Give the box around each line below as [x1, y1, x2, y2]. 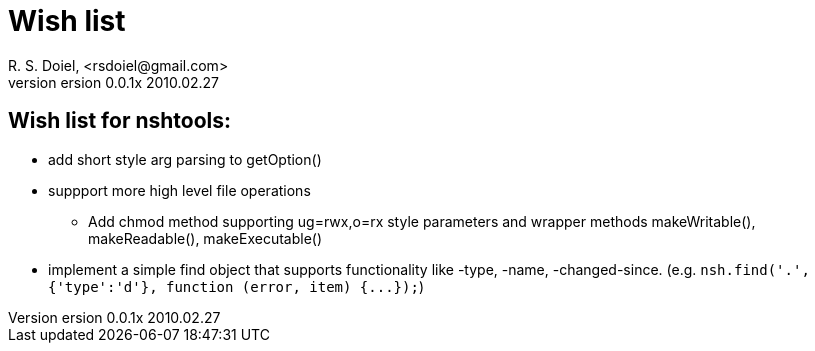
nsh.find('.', [700, 261, 810, 278]
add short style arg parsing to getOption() [48, 150, 322, 168]
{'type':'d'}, [48, 278, 158, 295]
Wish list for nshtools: [8, 108, 232, 134]
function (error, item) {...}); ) [166, 277, 424, 295]
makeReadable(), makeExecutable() [88, 229, 323, 247]
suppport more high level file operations [48, 181, 311, 199]
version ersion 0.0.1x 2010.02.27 [8, 73, 220, 91]
